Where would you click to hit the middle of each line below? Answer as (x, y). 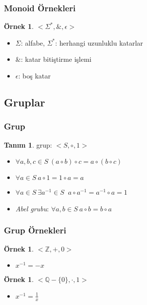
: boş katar (34, 76)
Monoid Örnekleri (40, 8)
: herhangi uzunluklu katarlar (99, 42)
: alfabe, (33, 42)
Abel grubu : (32, 208)
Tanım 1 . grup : (28, 144)
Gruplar (25, 102)
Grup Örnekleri (35, 230)
